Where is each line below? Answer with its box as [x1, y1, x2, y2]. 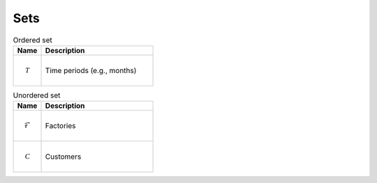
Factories [45, 120, 76, 130]
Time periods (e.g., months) [45, 65, 137, 75]
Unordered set [13, 90, 61, 100]
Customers [45, 152, 82, 161]
